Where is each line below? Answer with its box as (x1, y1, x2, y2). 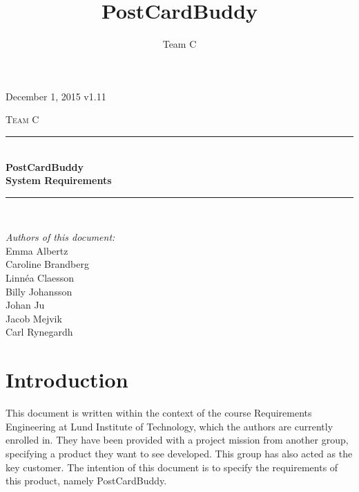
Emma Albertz (6, 243, 68, 257)
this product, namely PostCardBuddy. (6, 473, 167, 488)
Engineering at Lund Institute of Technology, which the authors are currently (6, 419, 333, 433)
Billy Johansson (6, 284, 72, 298)
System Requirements (6, 173, 112, 188)
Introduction (6, 365, 128, 394)
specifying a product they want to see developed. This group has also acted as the (6, 446, 353, 460)
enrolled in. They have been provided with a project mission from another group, (6, 432, 349, 447)
